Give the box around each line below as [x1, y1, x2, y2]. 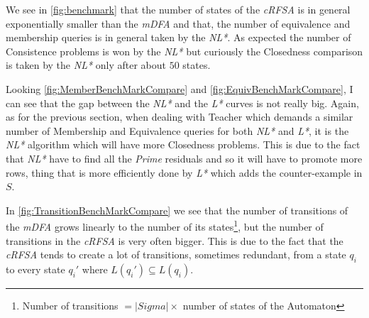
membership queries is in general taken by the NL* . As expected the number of [6, 30, 351, 45]
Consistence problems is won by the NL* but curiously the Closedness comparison [6, 43, 363, 58]
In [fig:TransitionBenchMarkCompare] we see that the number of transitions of [6, 202, 348, 217]
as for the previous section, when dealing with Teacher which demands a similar [6, 109, 353, 124]
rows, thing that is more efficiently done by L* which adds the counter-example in [6, 165, 363, 180]
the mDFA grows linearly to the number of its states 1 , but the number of [6, 217, 324, 234]
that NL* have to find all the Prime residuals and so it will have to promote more [6, 150, 363, 165]
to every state [6, 261, 65, 276]
